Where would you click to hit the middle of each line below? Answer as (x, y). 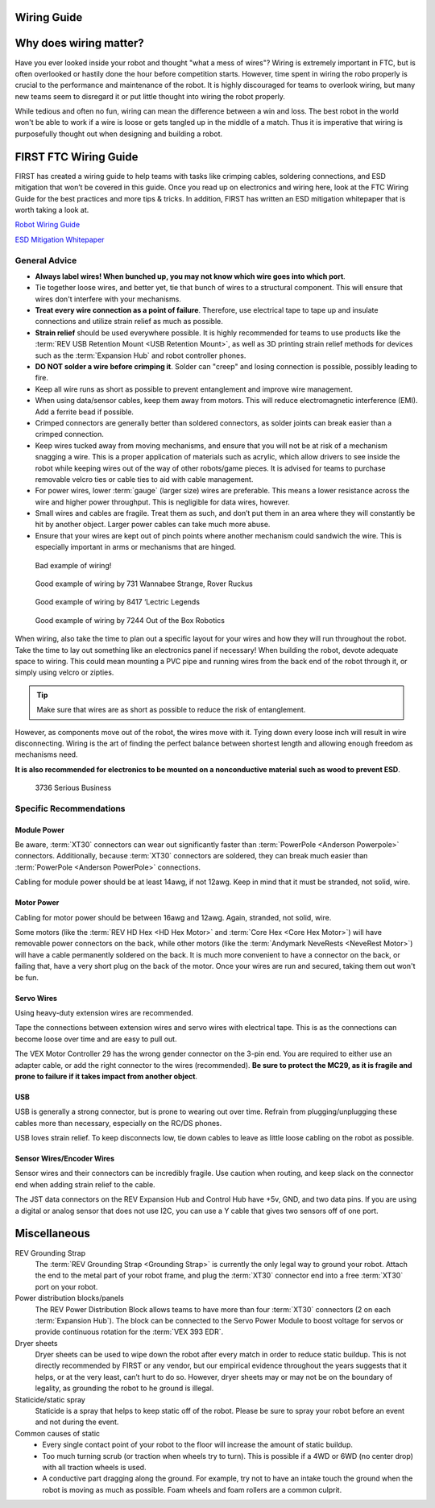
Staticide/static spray (50, 1399)
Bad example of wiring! (73, 565)
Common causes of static (58, 1433)
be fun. (27, 977)
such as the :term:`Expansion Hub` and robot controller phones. (141, 355)
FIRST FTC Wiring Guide (77, 157)
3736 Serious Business (73, 788)
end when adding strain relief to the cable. (85, 1184)
